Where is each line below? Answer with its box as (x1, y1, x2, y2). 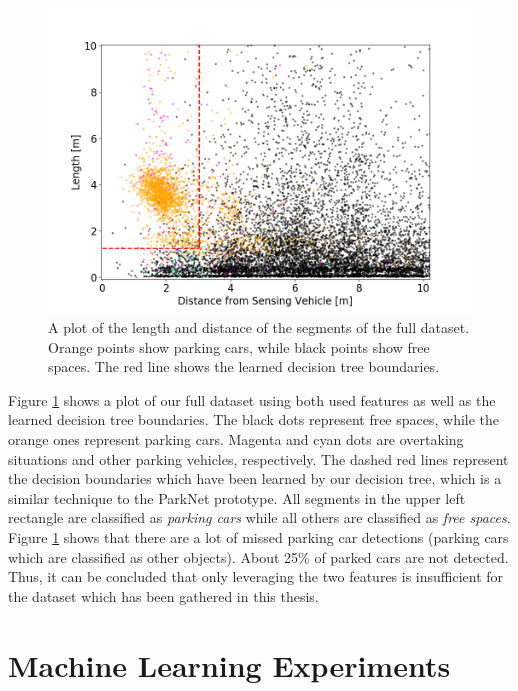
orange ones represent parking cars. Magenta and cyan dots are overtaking (8, 428, 464, 449)
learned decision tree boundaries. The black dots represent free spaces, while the (8, 409, 500, 430)
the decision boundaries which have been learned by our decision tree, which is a (8, 468, 502, 489)
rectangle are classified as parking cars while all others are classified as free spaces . (8, 507, 511, 528)
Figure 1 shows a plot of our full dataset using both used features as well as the (8, 389, 496, 410)
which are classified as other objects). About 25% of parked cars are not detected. (8, 546, 509, 567)
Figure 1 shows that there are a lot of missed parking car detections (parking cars (8, 526, 509, 547)
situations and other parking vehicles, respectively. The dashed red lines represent (8, 448, 509, 469)
